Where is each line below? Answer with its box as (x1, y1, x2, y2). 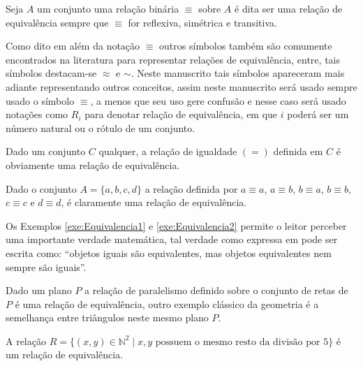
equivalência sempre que (6, 15, 109, 29)
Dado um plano (6, 283, 72, 298)
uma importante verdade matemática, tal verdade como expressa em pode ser (6, 232, 338, 247)
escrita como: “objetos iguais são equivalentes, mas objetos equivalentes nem (6, 245, 332, 260)
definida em (273, 144, 323, 159)
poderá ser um (287, 107, 349, 122)
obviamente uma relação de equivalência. (6, 157, 180, 172)
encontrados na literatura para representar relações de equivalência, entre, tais (6, 52, 340, 66)
